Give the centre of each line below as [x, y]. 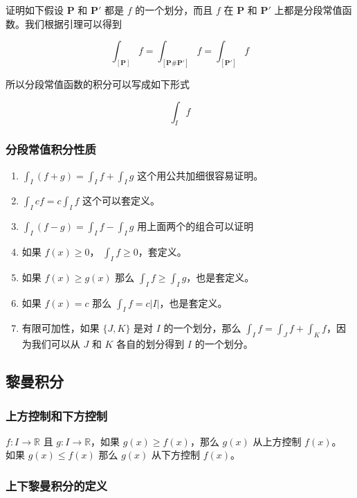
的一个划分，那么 [202, 328]
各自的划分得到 [150, 344]
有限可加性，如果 [61, 328]
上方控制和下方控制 [57, 415]
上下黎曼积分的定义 [57, 485]
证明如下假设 [35, 10]
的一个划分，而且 [174, 10]
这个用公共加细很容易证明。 [200, 175]
